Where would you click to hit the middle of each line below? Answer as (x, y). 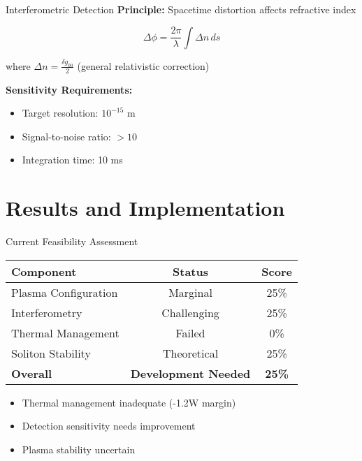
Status (190, 271)
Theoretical (190, 353)
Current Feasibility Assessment (72, 241)
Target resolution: (60, 113)
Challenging (190, 312)
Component (44, 271)
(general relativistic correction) (143, 65)
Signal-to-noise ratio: (66, 136)
